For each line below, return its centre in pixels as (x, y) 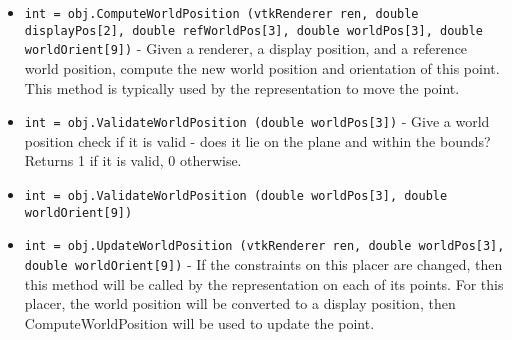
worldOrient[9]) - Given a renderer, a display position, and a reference (246, 48)
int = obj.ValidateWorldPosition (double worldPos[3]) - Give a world (257, 121)
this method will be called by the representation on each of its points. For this (264, 283)
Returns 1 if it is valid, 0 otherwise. (133, 160)
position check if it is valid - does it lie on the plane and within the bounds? (257, 140)
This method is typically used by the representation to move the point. (242, 87)
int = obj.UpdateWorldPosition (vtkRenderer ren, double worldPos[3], (264, 246)
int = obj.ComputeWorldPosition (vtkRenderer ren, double (221, 14)
